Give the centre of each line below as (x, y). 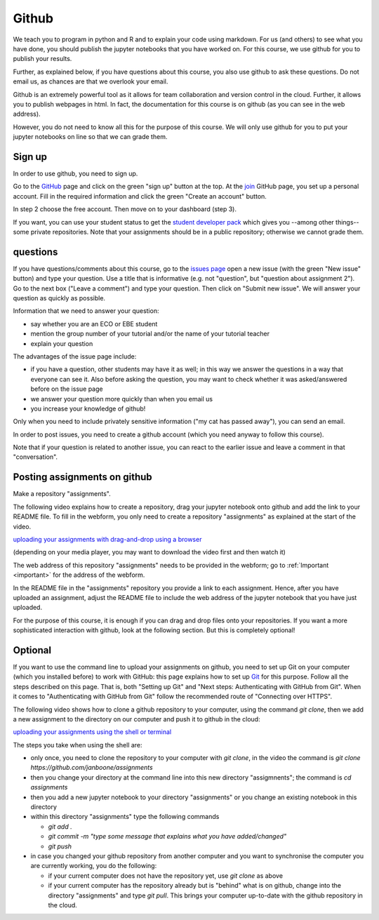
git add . (60, 826)
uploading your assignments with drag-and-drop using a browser (107, 539)
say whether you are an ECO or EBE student (94, 324)
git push (60, 846)
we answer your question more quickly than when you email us (122, 399)
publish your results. (42, 59)
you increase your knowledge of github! (88, 408)
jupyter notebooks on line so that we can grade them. (90, 137)
